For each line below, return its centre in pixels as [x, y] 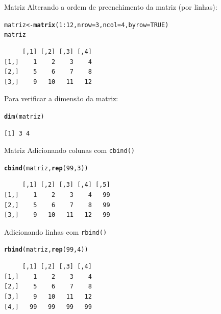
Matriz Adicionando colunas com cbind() [69, 150]
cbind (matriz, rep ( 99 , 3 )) [46, 168]
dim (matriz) [24, 116]
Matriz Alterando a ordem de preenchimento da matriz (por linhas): [111, 7]
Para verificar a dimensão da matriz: [61, 98]
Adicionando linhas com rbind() [56, 231]
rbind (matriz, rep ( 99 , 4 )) [46, 250]
